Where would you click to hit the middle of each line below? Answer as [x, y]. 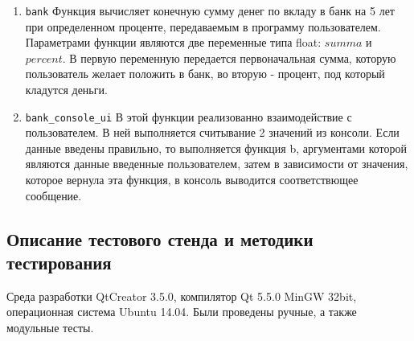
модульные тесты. [50, 328]
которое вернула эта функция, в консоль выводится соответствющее [192, 180]
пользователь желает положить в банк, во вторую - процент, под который [205, 74]
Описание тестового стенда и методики [160, 238]
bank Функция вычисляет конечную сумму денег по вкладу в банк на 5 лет [210, 10]
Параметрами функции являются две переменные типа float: [173, 42]
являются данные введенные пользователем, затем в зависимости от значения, [217, 164]
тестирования [59, 263]
